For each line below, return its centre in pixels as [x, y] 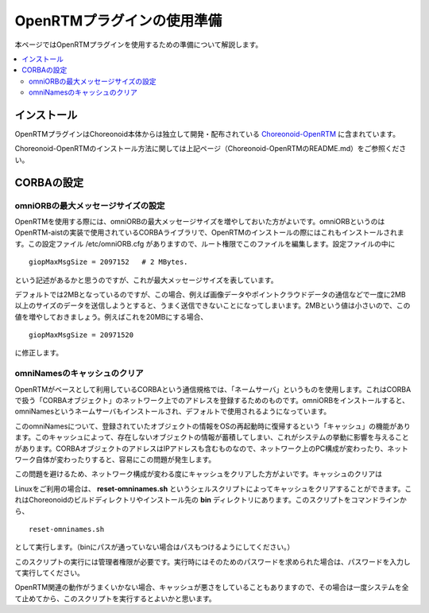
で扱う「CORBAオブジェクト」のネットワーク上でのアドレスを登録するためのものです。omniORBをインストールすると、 [212, 400]
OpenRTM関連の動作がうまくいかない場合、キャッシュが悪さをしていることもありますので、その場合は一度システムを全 [212, 588]
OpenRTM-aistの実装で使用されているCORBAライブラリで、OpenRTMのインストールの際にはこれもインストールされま [209, 233]
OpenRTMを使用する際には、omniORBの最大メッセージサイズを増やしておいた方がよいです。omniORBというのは [200, 221]
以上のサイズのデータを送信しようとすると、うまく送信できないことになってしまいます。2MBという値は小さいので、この [213, 305]
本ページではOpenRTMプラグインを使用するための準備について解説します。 [139, 45]
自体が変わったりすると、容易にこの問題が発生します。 [126, 459]
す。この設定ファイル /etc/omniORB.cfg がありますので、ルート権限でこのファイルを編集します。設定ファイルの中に [205, 243]
